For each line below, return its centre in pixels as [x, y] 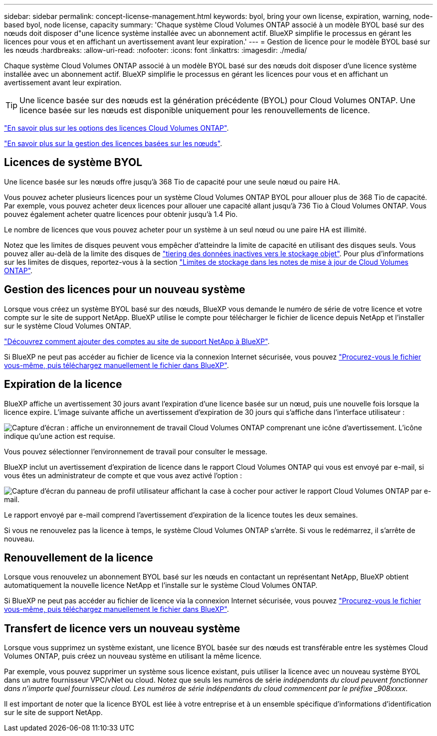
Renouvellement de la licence [79, 557]
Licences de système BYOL [73, 163]
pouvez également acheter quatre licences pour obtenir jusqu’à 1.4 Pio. [121, 214]
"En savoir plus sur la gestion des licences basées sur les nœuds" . [113, 143]
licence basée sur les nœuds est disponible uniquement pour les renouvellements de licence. [195, 110]
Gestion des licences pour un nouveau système [125, 290]
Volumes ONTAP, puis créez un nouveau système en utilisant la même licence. [133, 656]
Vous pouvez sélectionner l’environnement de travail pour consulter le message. [136, 451]
